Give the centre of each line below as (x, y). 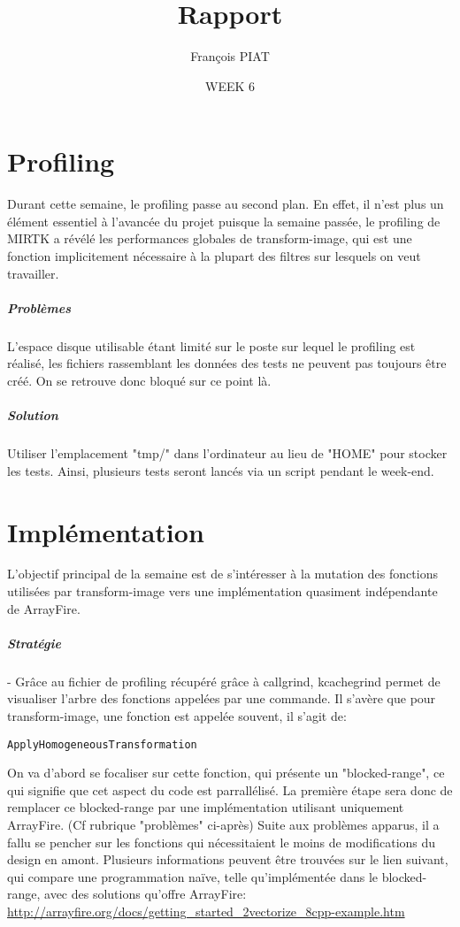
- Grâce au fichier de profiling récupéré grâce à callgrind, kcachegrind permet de (224, 681)
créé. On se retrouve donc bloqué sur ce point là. (139, 380)
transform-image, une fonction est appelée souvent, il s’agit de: (177, 715)
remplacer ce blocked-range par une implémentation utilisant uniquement (206, 807)
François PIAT (230, 56)
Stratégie (34, 643)
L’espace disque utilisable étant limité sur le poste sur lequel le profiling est (211, 345)
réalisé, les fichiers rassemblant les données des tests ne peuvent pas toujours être (227, 363)
